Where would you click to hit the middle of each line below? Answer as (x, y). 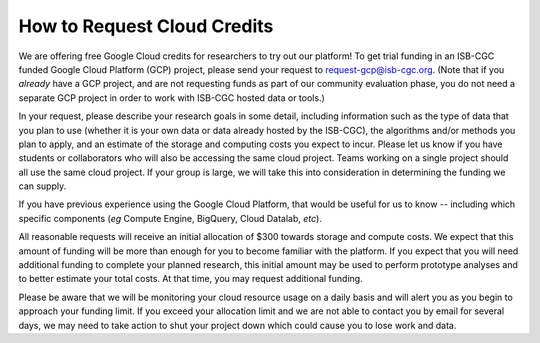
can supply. (42, 186)
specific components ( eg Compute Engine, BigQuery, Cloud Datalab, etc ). (170, 218)
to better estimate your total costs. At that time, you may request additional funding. (191, 279)
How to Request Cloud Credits (146, 26)
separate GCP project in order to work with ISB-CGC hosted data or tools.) (171, 97)
